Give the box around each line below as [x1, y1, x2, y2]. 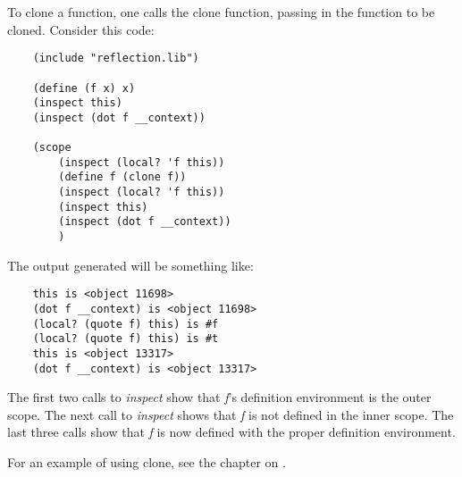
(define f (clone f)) [58, 171, 187, 184]
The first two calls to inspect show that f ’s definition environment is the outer [7, 388, 432, 406]
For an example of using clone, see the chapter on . [7, 453, 286, 472]
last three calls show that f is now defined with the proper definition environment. [7, 423, 456, 441]
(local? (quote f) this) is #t [32, 332, 219, 346]
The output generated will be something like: [7, 255, 254, 274]
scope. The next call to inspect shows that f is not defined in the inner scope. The [7, 405, 454, 423]
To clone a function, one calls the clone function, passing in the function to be [7, 3, 435, 21]
